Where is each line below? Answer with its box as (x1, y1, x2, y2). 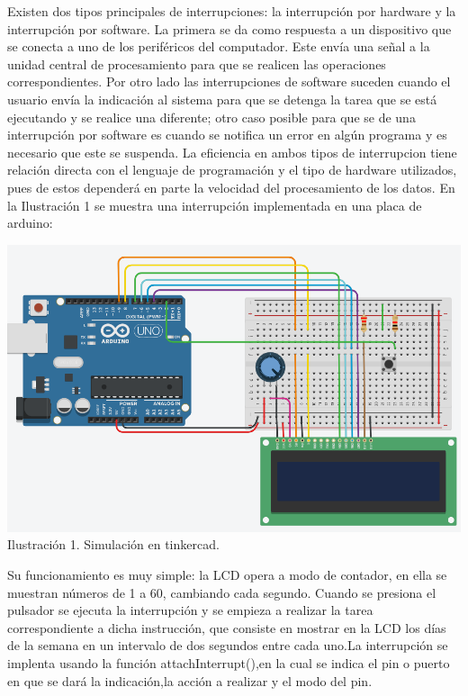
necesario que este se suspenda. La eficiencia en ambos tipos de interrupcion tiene (7, 142, 457, 161)
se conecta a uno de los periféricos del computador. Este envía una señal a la (7, 37, 430, 56)
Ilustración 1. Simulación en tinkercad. (7, 535, 220, 554)
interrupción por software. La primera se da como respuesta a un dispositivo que (7, 19, 452, 38)
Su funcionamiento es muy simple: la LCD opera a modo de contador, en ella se (7, 565, 447, 583)
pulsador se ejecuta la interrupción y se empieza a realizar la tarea (7, 601, 373, 619)
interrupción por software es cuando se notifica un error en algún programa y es (7, 125, 447, 144)
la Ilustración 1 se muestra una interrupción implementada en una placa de (7, 195, 422, 214)
